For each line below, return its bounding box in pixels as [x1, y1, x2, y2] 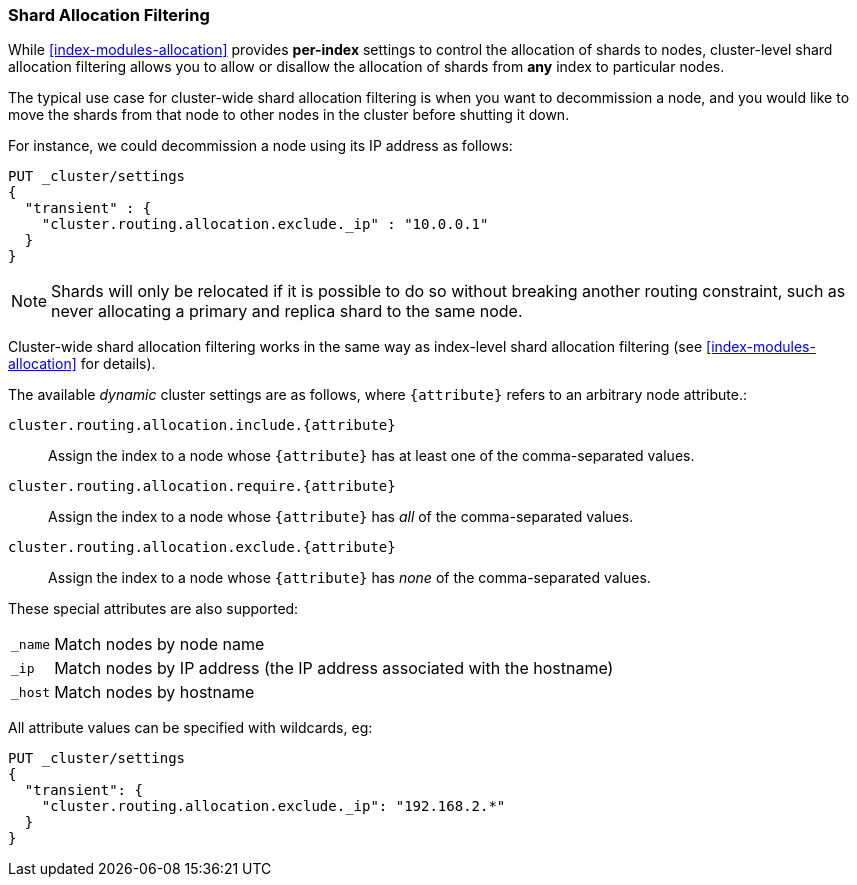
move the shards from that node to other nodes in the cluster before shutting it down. [8, 106, 570, 124]
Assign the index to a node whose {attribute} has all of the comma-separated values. [48, 508, 634, 526]
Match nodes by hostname [54, 682, 255, 703]
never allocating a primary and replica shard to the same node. [51, 301, 523, 322]
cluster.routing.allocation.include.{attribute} [8, 417, 396, 434]
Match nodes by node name [54, 634, 265, 655]
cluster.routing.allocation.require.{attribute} [8, 478, 396, 495]
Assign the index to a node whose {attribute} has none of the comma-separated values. [48, 569, 651, 587]
